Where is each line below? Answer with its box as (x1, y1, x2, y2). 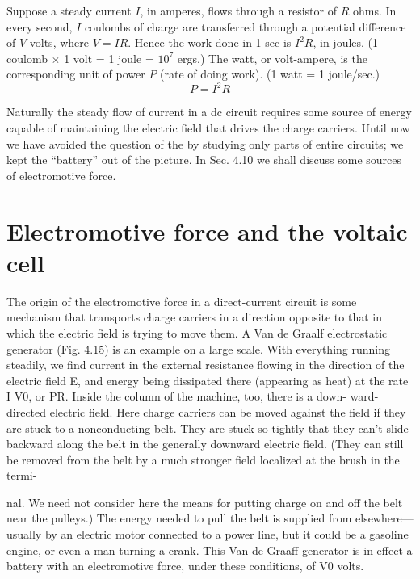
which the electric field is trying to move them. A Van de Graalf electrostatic (6, 324, 388, 341)
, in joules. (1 (313, 34, 379, 51)
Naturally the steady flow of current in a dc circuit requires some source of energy (6, 103, 412, 120)
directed (6, 403, 47, 420)
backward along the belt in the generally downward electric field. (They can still (6, 435, 404, 452)
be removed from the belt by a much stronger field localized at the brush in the (6, 451, 400, 468)
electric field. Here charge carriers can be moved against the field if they (49, 403, 406, 420)
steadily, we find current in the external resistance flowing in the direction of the (6, 356, 405, 373)
